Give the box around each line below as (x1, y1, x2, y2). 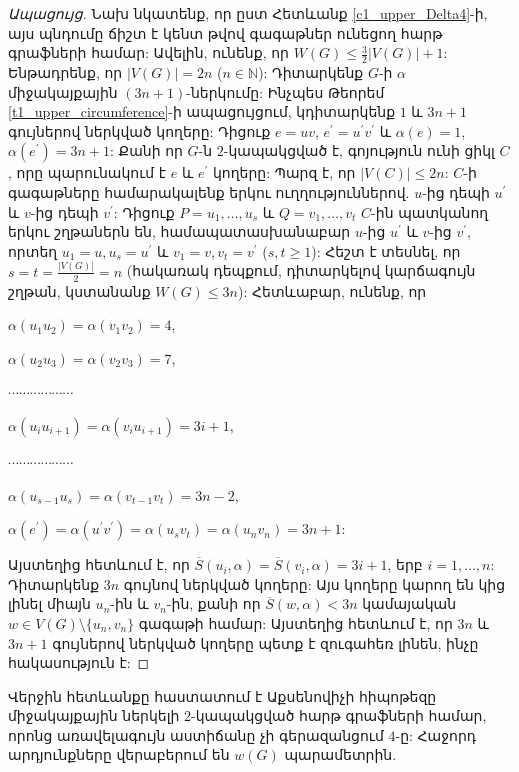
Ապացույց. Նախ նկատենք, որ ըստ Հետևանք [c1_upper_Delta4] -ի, (8, 3, 488, 23)
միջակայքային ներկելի (8, 705, 180, 726)
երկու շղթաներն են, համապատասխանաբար (8, 221, 351, 242)
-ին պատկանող (371, 201, 489, 222)
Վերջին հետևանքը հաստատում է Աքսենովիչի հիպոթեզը (8, 685, 437, 706)
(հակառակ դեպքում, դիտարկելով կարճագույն (126, 260, 476, 281)
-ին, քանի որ (166, 593, 261, 614)
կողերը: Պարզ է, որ (212, 162, 356, 183)
